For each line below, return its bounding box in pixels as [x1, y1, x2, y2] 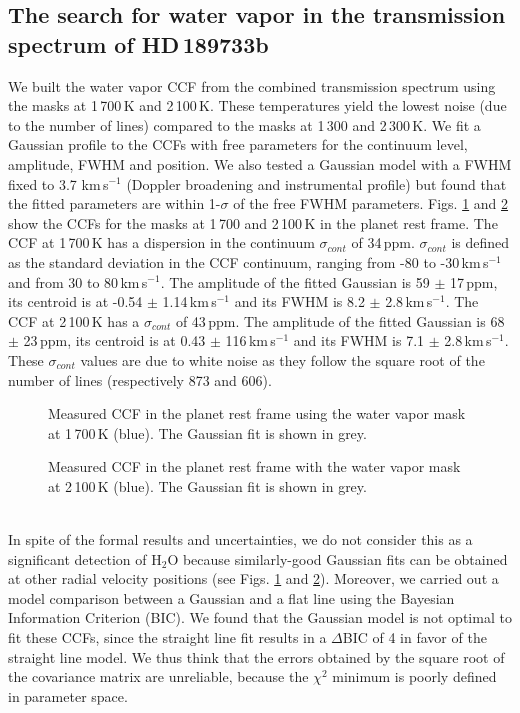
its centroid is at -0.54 [8, 291, 143, 312]
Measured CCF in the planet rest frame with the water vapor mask [48, 456, 461, 477]
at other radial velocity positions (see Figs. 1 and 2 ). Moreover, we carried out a [8, 568, 499, 589]
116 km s [225, 330, 276, 351]
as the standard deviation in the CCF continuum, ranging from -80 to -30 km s [8, 251, 489, 272]
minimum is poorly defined [332, 666, 497, 687]
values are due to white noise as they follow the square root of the [80, 349, 485, 370]
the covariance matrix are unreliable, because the [8, 666, 309, 687]
